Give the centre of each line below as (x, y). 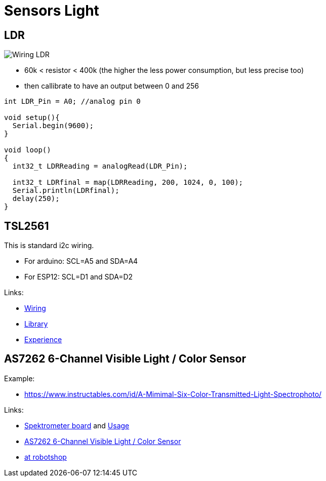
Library (36, 324)
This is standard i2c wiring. (49, 246)
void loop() (28, 150)
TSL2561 (27, 226)
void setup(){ (32, 118)
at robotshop (46, 457)
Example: (19, 378)
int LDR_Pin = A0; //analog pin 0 (72, 102)
